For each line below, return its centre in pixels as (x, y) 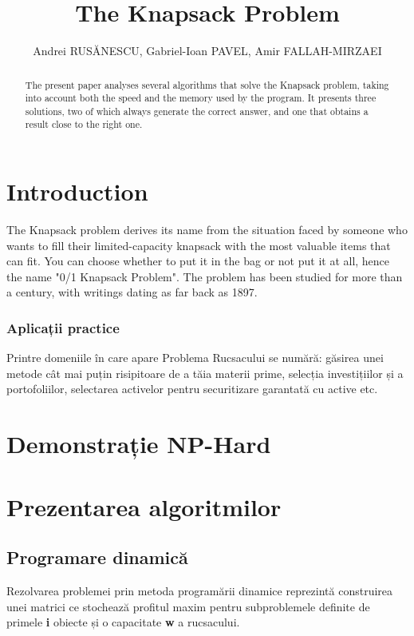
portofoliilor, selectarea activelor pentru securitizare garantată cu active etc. (192, 389)
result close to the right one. (84, 124)
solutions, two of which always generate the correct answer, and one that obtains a (197, 111)
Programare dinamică (97, 557)
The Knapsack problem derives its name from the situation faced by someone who (207, 230)
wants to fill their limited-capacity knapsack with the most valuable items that (199, 245)
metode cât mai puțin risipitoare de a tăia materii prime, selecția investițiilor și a (205, 373)
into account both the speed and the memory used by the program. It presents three (201, 98)
